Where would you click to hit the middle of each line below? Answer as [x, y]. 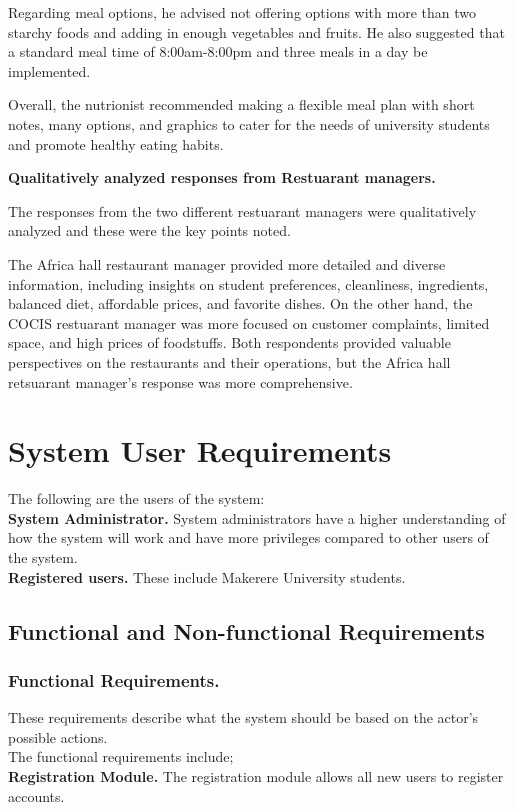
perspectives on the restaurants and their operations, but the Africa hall [229, 361]
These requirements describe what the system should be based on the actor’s [243, 717]
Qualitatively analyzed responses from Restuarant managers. [222, 177]
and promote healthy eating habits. [116, 143]
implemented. [49, 70]
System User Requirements [200, 450]
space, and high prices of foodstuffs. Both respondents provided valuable [229, 342]
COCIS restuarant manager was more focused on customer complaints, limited [249, 322]
